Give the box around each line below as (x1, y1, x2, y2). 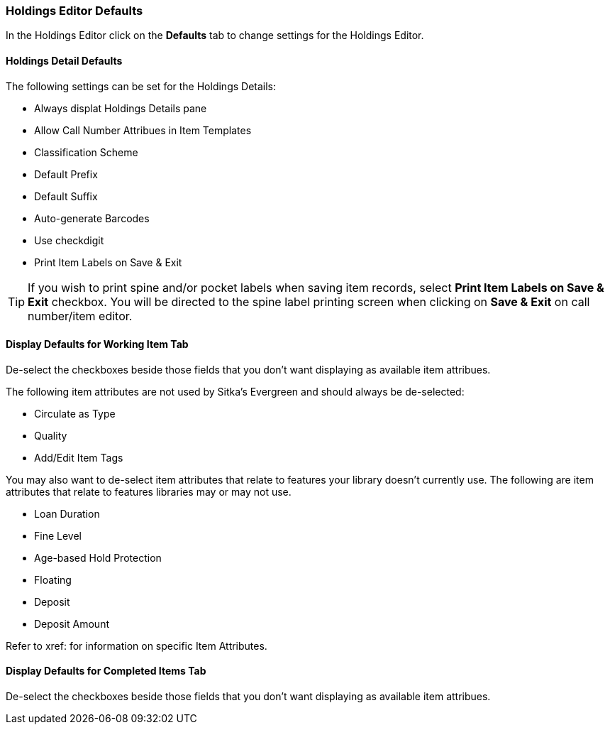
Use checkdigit (34, 234, 104, 246)
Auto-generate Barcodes (34, 212, 150, 224)
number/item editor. (28, 308, 133, 323)
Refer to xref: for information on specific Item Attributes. (6, 639, 267, 652)
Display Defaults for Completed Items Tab (6, 665, 206, 677)
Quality (34, 429, 67, 442)
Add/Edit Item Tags (34, 451, 123, 464)
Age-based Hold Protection (34, 551, 162, 564)
